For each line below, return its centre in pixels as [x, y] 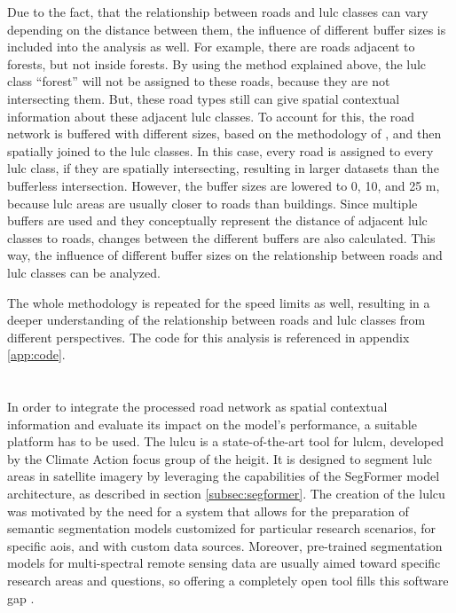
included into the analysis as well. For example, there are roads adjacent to [211, 47]
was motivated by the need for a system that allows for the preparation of [208, 511]
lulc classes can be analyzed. [84, 272]
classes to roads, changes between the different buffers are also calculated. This [221, 237]
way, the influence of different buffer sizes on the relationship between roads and [225, 255]
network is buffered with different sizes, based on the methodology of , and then [224, 134]
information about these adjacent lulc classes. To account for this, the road [211, 116]
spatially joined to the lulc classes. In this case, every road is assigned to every [220, 150]
